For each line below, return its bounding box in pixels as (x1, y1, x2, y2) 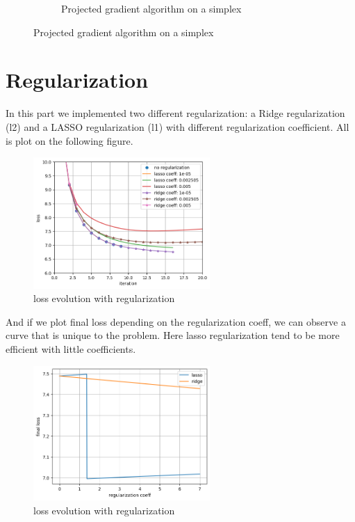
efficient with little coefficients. (6, 342, 136, 356)
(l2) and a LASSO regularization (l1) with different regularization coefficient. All (6, 119, 349, 134)
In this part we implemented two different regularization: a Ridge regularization (6, 106, 345, 120)
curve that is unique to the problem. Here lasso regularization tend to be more (6, 328, 340, 342)
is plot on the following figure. (6, 133, 133, 148)
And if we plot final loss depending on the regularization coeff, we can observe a (6, 314, 346, 329)
